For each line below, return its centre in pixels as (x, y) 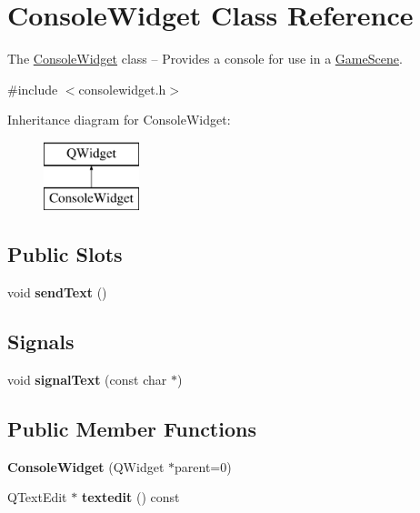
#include (33, 89)
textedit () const (130, 497)
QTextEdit (37, 497)
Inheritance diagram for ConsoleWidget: (119, 120)
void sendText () (57, 292)
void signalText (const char (87, 380)
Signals (41, 342)
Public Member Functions (132, 429)
